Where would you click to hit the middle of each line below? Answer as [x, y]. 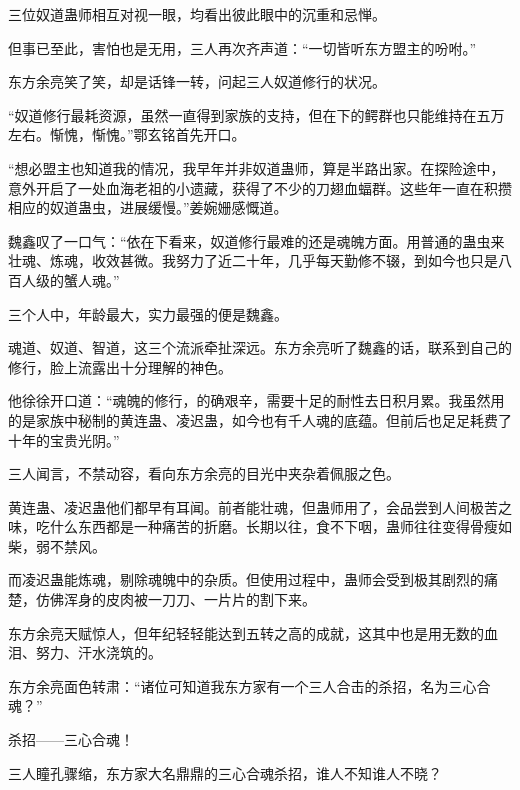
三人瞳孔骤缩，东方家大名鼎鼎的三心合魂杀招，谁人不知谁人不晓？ [225, 772]
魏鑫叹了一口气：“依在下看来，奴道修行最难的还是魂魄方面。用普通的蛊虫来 [256, 240]
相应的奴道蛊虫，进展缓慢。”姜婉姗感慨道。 [148, 207]
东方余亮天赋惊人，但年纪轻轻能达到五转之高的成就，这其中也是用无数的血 [253, 632]
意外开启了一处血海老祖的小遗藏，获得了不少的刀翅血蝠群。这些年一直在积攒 [260, 187]
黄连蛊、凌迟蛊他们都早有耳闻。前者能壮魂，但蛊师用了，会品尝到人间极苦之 [260, 506]
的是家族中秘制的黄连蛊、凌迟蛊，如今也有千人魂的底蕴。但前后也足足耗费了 [260, 419]
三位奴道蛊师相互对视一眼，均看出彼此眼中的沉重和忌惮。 [197, 14]
